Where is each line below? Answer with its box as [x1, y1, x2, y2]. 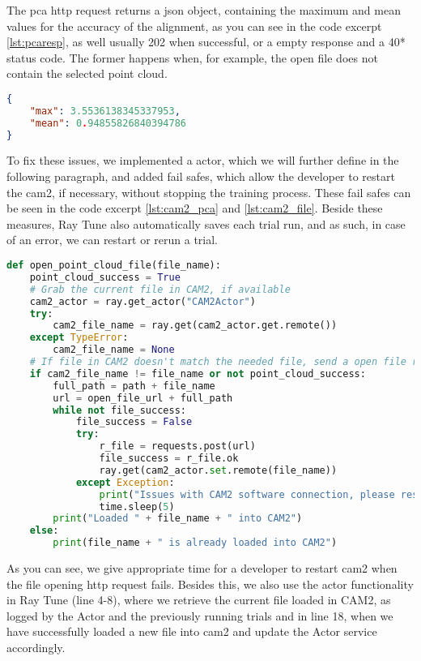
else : [29, 525, 59, 537]
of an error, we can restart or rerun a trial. [6, 231, 218, 248]
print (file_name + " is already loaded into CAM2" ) [53, 537, 338, 549]
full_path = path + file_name [53, 380, 215, 392]
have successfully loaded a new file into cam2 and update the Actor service [6, 623, 377, 640]
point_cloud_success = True [29, 271, 181, 283]
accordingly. [6, 639, 66, 655]
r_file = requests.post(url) [99, 440, 256, 453]
